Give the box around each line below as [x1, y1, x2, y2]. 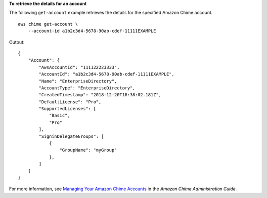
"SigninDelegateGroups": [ [39, 133, 104, 139]
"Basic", [49, 113, 70, 119]
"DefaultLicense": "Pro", [39, 99, 101, 105]
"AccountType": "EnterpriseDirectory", [39, 85, 135, 91]
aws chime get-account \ [18, 21, 78, 27]
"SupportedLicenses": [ [39, 106, 96, 112]
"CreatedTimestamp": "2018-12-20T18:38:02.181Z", [39, 92, 162, 98]
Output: [9, 39, 25, 45]
